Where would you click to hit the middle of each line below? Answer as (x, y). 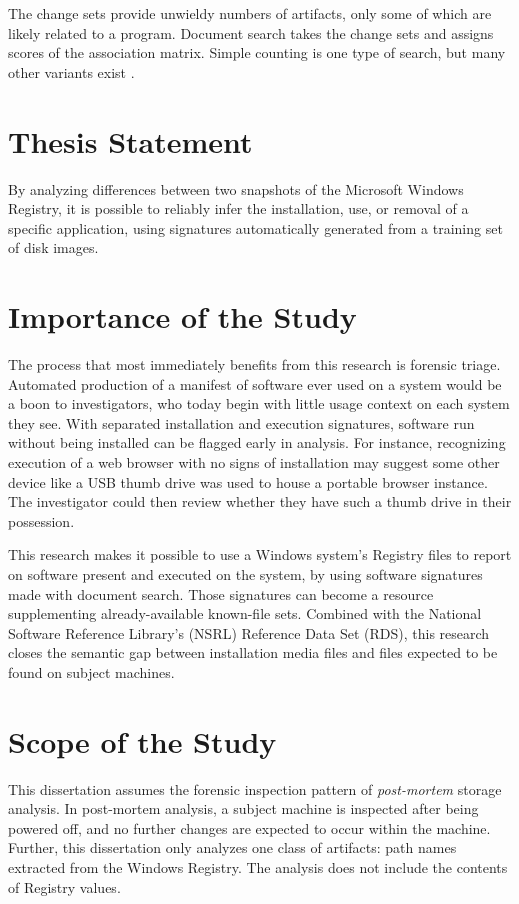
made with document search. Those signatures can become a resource (221, 593)
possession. (41, 520)
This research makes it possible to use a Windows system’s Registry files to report (260, 554)
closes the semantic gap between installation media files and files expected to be (253, 652)
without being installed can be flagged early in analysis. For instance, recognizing (257, 442)
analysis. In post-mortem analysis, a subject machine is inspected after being (243, 808)
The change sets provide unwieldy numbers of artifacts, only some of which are (250, 13)
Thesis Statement (130, 140)
